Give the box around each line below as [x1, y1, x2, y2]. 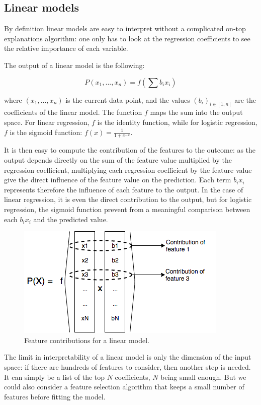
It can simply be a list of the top [4, 371, 105, 382]
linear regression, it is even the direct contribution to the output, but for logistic [4, 194, 252, 205]
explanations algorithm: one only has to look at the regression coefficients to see [4, 33, 250, 43]
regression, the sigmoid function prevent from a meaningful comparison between [4, 204, 250, 215]
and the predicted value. [33, 214, 108, 224]
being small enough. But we [160, 371, 246, 382]
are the [234, 94, 256, 105]
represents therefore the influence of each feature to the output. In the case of [4, 184, 243, 194]
